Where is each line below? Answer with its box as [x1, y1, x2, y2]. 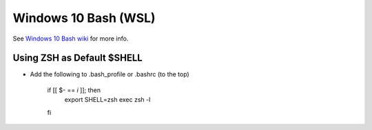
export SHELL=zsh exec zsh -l [64, 96, 151, 104]
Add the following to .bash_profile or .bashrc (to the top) [30, 70, 189, 78]
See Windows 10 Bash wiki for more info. [12, 34, 129, 43]
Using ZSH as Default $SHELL [12, 52, 143, 64]
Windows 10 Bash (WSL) [12, 10, 156, 25]
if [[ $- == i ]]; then [47, 86, 101, 94]
